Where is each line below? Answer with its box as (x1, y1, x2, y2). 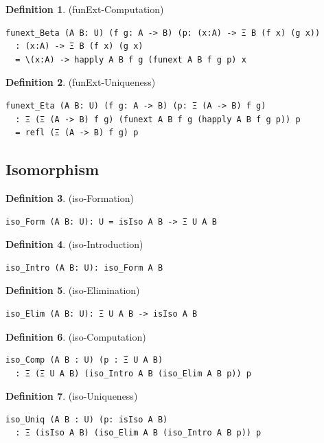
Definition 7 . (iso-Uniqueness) (5, 389, 138, 403)
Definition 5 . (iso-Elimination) (5, 283, 140, 297)
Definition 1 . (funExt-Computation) (5, 2, 164, 16)
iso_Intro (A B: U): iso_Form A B (5, 262, 163, 273)
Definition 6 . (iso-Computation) (5, 329, 146, 343)
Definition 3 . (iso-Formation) (5, 190, 134, 205)
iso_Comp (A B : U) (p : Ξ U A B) (5, 355, 163, 365)
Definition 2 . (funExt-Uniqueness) (5, 75, 156, 89)
